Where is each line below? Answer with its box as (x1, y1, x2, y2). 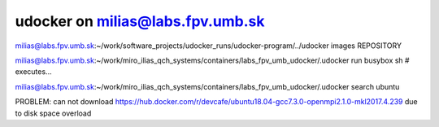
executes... (15, 67, 52, 77)
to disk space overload (15, 108, 92, 118)
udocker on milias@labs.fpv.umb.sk (15, 12, 265, 30)
